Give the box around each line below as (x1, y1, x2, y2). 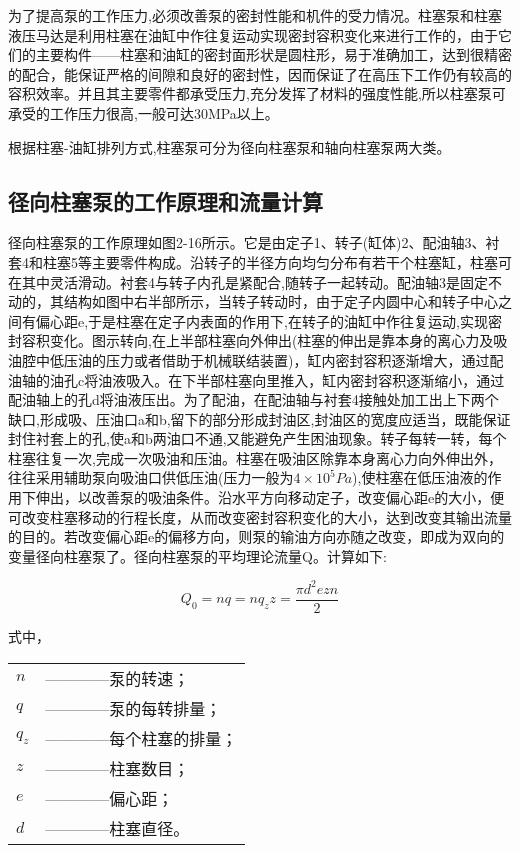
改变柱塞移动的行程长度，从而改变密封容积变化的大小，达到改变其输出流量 (21, 506, 512, 527)
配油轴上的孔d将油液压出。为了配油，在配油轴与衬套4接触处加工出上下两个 (8, 389, 499, 410)
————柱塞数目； (45, 756, 190, 780)
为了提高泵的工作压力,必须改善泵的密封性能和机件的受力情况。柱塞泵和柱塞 (8, 5, 502, 25)
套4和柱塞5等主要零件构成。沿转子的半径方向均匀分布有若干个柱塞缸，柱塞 (8, 251, 498, 272)
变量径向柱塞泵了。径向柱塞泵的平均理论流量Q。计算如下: (8, 545, 387, 566)
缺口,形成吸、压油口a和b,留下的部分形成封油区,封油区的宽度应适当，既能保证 (8, 408, 511, 429)
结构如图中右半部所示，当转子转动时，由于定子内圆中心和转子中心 (63, 291, 498, 312)
